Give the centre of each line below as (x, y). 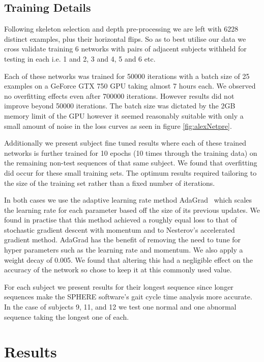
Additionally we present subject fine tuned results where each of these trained (125, 143)
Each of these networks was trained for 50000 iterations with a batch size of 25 (127, 76)
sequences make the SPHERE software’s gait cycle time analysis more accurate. (128, 297)
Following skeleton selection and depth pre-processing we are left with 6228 (121, 29)
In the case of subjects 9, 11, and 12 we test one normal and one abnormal (120, 307)
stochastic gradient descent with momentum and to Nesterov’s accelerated (120, 229)
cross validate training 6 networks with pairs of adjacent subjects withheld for (125, 49)
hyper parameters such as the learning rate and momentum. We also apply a (124, 250)
